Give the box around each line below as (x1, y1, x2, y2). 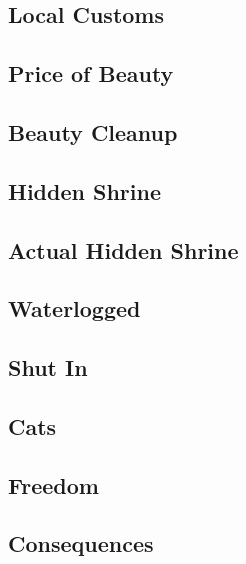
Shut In (8, 352, 88, 383)
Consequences (8, 528, 154, 559)
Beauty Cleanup (8, 116, 178, 147)
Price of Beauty (8, 58, 174, 89)
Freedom (8, 469, 99, 500)
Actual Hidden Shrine (8, 234, 239, 265)
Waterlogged (8, 293, 141, 324)
